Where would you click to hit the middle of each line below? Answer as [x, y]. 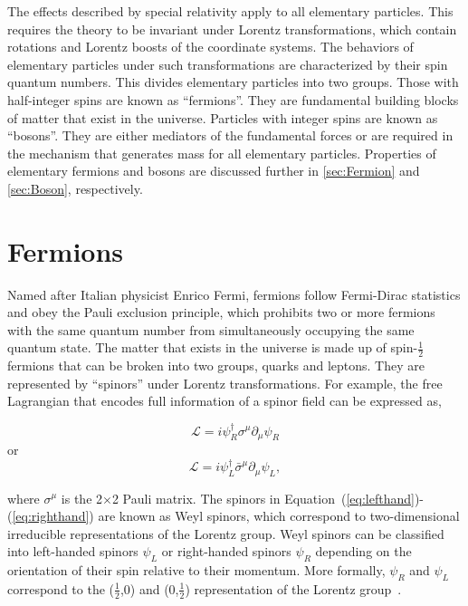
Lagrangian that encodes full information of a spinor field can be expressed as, [224, 401]
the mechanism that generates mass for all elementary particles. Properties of [222, 153]
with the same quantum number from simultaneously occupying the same [211, 329]
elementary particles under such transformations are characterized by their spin [228, 64]
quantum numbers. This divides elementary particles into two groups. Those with [233, 82]
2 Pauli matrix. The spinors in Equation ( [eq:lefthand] [263, 498]
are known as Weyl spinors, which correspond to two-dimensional [279, 516]
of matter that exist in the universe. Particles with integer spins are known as [223, 117]
